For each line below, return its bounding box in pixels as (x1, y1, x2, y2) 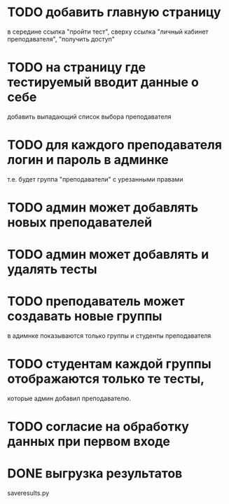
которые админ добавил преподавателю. (7, 394, 132, 403)
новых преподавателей (7, 214, 153, 230)
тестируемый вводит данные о (7, 74, 200, 90)
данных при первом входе (7, 434, 170, 449)
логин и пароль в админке (7, 152, 169, 168)
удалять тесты (7, 261, 97, 278)
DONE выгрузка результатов (7, 465, 183, 482)
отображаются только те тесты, (7, 371, 205, 387)
